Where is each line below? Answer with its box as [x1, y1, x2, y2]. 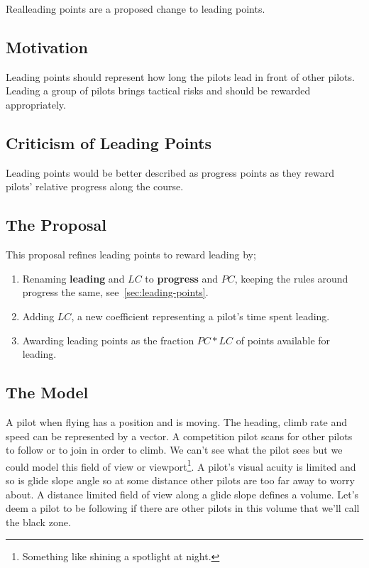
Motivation [6, 35, 88, 58]
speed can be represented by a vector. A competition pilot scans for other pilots [6, 428, 353, 443]
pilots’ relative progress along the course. [6, 179, 184, 194]
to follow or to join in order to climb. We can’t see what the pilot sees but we [6, 442, 343, 457]
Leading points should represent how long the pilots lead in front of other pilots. [6, 69, 355, 84]
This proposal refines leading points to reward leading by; [6, 247, 256, 262]
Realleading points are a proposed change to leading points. [6, 1, 265, 16]
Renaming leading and [22, 271, 125, 285]
